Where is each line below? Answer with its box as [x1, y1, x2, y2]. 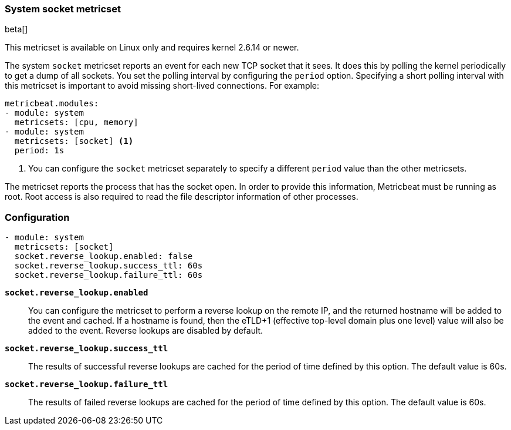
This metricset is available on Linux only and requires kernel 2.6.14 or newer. [5, 42, 299, 53]
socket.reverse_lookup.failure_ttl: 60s [14, 270, 203, 280]
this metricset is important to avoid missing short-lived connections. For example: [5, 80, 320, 91]
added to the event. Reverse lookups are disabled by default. [28, 325, 263, 336]
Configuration [5, 211, 70, 223]
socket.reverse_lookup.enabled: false [14, 251, 193, 261]
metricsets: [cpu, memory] [14, 117, 138, 127]
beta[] [5, 24, 28, 35]
